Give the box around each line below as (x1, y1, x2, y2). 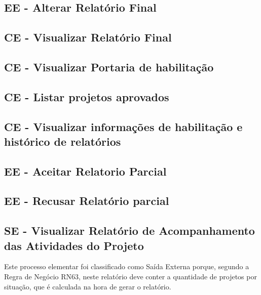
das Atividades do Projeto (4, 237, 144, 253)
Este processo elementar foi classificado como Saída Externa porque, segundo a (4, 261, 249, 272)
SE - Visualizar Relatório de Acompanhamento (4, 223, 255, 238)
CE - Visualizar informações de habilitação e (4, 118, 243, 134)
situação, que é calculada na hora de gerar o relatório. (4, 281, 171, 291)
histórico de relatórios (4, 133, 121, 149)
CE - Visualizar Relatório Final (4, 29, 172, 45)
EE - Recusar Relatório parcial (4, 193, 169, 208)
